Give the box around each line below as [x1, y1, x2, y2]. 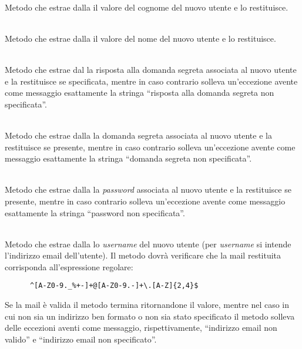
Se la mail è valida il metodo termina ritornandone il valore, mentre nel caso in [5, 298, 290, 311]
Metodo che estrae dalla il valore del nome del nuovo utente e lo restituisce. [5, 32, 276, 44]
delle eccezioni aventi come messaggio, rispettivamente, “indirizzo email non [5, 321, 277, 334]
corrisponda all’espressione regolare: [5, 260, 133, 273]
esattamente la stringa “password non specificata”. [5, 206, 185, 219]
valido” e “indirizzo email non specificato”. [5, 333, 157, 345]
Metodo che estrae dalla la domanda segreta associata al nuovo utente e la [5, 129, 272, 141]
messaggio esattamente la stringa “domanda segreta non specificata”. [5, 152, 252, 165]
